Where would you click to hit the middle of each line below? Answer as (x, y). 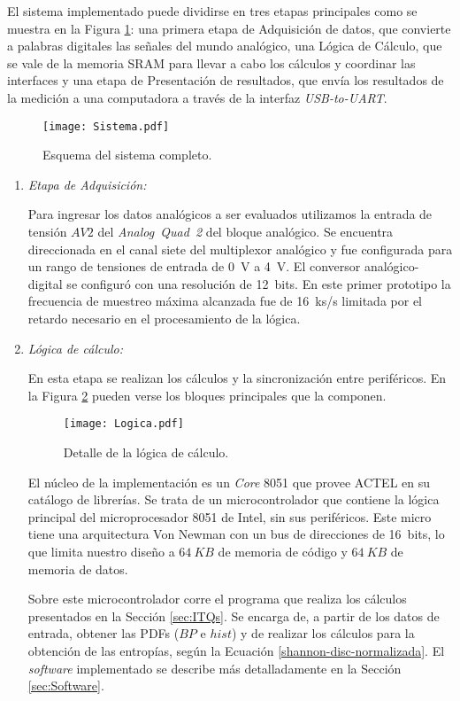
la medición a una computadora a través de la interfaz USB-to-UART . (197, 97)
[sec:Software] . (66, 685)
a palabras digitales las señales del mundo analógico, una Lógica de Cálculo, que (225, 46)
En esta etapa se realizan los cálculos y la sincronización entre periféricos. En (237, 378)
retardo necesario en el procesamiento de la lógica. (164, 318)
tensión (47, 231)
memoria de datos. (78, 569)
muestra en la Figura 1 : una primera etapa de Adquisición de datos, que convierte (229, 28)
